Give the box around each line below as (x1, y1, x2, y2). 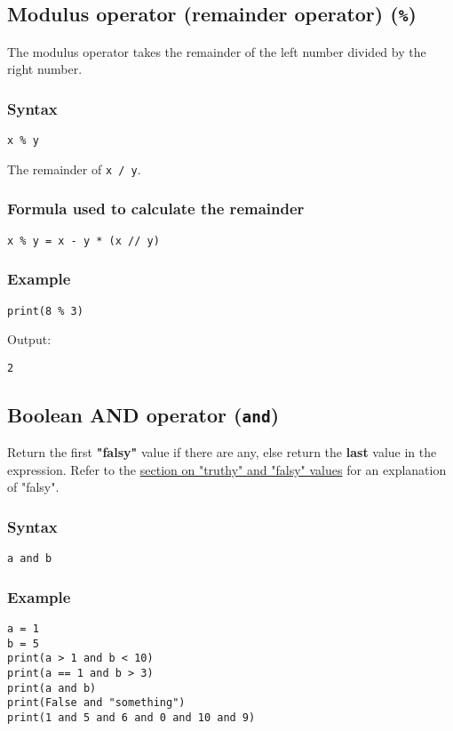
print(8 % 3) (7, 304, 83, 317)
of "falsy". (7, 478, 60, 496)
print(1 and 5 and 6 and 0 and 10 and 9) (7, 711, 256, 725)
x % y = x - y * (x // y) (7, 234, 160, 247)
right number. (7, 60, 83, 78)
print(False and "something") (7, 696, 186, 710)
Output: (7, 330, 52, 349)
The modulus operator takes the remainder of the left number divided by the (7, 42, 426, 60)
